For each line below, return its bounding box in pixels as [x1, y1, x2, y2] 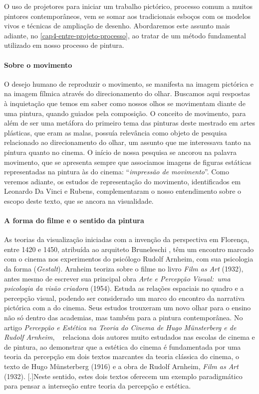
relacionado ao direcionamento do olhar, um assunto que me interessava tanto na [4, 137, 251, 147]
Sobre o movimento [4, 59, 72, 70]
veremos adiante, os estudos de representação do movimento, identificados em [4, 176, 241, 186]
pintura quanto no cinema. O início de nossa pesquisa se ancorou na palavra [4, 146, 237, 157]
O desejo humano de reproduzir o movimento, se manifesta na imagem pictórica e [4, 78, 254, 89]
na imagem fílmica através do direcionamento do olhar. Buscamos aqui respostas [4, 88, 251, 99]
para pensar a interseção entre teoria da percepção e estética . [4, 381, 191, 391]
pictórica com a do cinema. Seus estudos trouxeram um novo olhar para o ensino [4, 302, 251, 313]
